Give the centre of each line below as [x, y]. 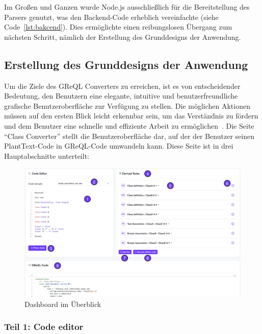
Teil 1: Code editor [44, 327]
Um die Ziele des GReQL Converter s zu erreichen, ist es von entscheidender [122, 86]
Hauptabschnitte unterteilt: [47, 156]
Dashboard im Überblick [63, 304]
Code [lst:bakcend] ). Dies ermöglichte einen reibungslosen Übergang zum [118, 27]
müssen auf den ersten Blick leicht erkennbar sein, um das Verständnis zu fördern [131, 116]
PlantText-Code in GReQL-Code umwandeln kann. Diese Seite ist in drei [119, 146]
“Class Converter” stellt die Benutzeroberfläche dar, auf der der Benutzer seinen [129, 136]
